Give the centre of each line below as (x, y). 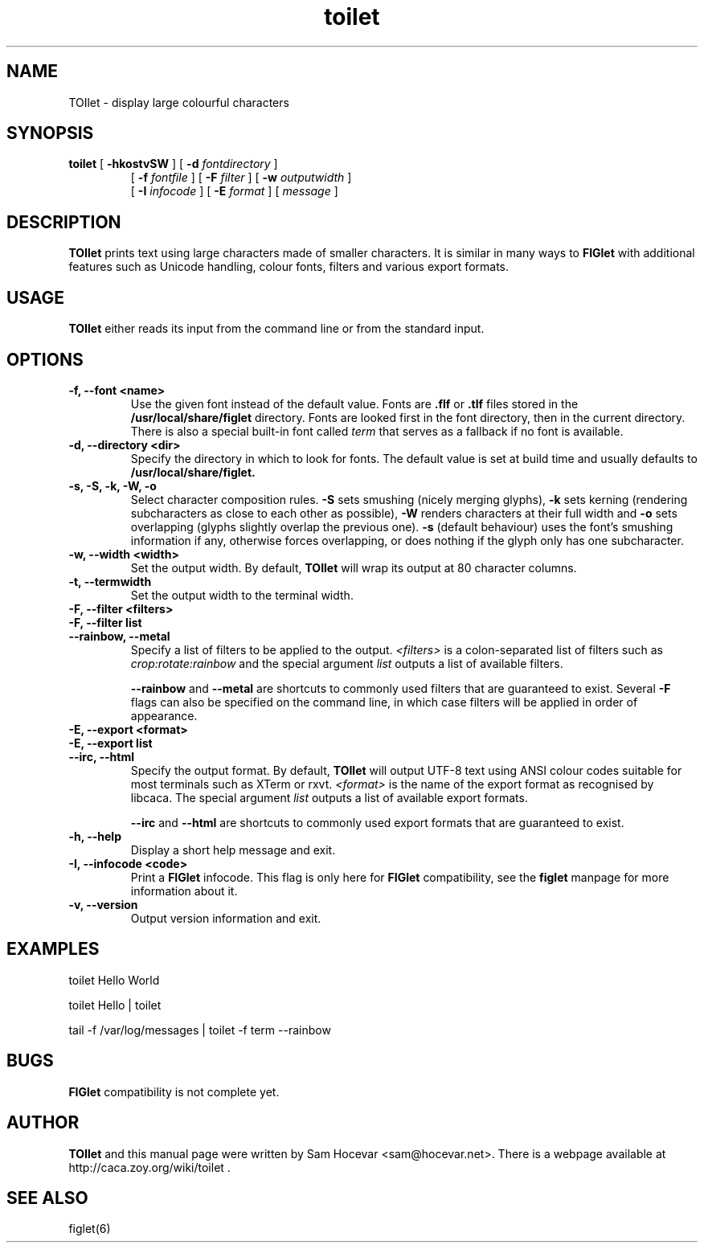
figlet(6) (90, 1229)
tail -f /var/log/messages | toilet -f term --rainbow (200, 1030)
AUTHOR (43, 1123)
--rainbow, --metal (119, 636)
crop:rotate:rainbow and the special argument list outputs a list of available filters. (347, 663)
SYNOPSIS (50, 133)
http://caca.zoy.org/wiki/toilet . (149, 1167)
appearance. (164, 715)
